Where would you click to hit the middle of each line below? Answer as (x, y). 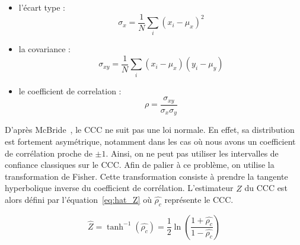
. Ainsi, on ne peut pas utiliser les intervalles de (192, 153)
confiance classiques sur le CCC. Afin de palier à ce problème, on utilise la (140, 165)
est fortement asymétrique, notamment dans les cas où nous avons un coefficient (150, 141)
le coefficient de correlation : (70, 90)
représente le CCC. (199, 200)
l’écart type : (42, 7)
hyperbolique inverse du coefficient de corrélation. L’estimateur (119, 188)
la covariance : (44, 49)
